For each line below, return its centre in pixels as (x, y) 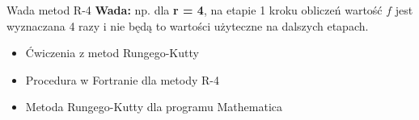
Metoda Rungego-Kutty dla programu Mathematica (154, 107)
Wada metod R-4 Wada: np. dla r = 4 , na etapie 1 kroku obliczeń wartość (195, 10)
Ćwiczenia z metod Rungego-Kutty (112, 53)
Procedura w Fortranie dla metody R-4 (122, 79)
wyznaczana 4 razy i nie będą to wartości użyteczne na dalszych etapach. (188, 25)
